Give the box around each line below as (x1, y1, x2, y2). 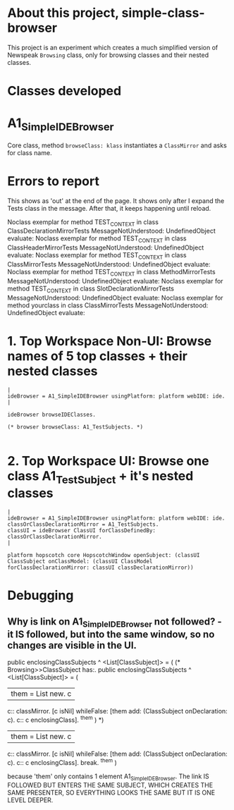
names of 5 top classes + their (7, 348, 188, 364)
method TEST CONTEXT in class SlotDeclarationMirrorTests (7, 284, 175, 294)
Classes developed (7, 83, 122, 99)
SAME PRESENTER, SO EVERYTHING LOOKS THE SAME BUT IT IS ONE (7, 788, 216, 797)
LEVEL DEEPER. (7, 796, 54, 804)
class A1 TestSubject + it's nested (7, 467, 194, 486)
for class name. (7, 148, 52, 157)
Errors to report (7, 173, 100, 189)
